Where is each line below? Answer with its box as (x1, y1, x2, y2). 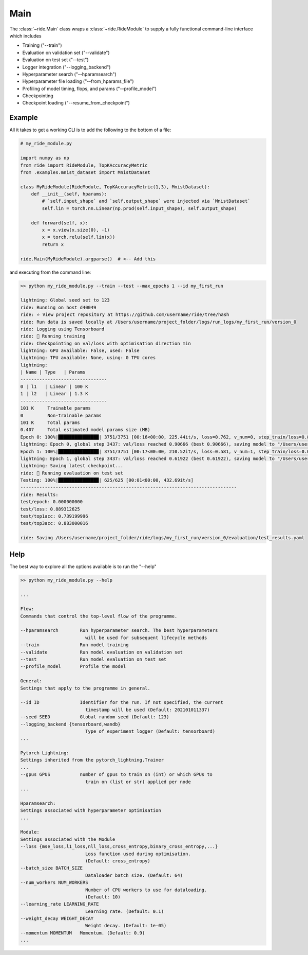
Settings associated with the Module (20, 836, 115, 842)
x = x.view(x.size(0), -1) (42, 227, 110, 233)
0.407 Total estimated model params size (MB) (20, 427, 151, 433)
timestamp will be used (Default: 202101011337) (85, 706, 210, 713)
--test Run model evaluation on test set (20, 657, 167, 662)
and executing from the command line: (9, 269, 91, 275)
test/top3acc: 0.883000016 (20, 520, 88, 526)
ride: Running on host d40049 (20, 304, 97, 310)
